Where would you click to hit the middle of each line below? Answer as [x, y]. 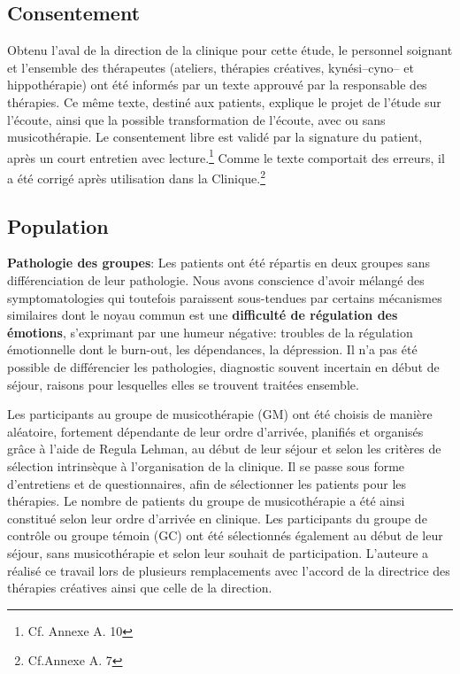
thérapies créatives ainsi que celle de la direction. [140, 588]
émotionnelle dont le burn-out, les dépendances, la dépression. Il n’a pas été [212, 349]
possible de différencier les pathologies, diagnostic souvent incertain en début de [223, 367]
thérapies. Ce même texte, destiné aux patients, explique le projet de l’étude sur [224, 101]
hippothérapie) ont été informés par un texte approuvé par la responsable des [217, 85]
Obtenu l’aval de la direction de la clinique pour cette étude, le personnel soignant [230, 50]
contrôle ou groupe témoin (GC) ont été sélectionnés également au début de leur [225, 535]
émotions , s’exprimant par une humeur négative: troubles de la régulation [210, 332]
